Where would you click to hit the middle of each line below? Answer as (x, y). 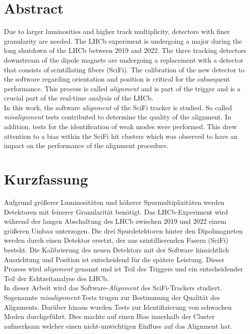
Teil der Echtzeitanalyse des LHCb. (56, 278)
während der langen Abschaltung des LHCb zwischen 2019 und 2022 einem (115, 221)
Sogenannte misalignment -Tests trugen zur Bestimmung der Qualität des (112, 297)
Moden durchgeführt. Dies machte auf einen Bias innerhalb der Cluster (109, 316)
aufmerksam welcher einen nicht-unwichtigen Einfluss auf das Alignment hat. (118, 326)
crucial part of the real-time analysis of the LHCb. (79, 98)
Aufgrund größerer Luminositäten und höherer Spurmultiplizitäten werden (114, 202)
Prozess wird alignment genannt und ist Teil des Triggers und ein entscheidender (124, 269)
